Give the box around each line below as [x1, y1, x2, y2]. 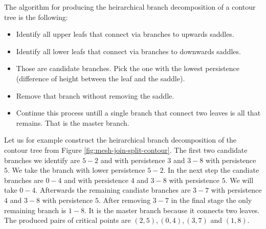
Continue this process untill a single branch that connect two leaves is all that [16, 107, 261, 118]
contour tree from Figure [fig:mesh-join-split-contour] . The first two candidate [4, 144, 248, 155]
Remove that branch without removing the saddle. [16, 90, 174, 101]
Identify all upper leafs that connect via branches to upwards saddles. [16, 29, 234, 39]
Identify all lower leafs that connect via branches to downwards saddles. [16, 45, 241, 56]
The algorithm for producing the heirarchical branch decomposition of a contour [4, 2, 256, 12]
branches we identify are [4, 154, 80, 165]
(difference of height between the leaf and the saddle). [16, 73, 185, 83]
